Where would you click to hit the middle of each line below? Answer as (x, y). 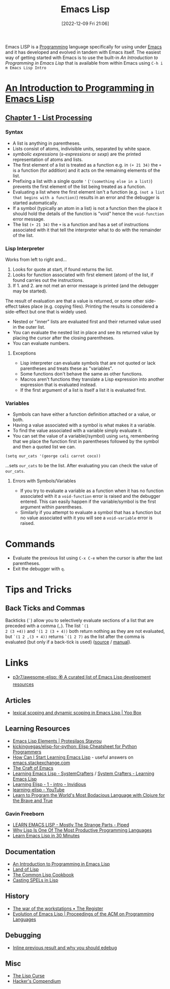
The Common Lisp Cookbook (43, 875)
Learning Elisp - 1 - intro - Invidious (49, 784)
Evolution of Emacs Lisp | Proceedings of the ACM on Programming (83, 914)
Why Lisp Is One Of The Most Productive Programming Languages (82, 830)
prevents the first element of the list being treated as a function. (79, 186)
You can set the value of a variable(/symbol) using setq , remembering (86, 436)
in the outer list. (29, 327)
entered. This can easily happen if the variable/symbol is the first (88, 502)
